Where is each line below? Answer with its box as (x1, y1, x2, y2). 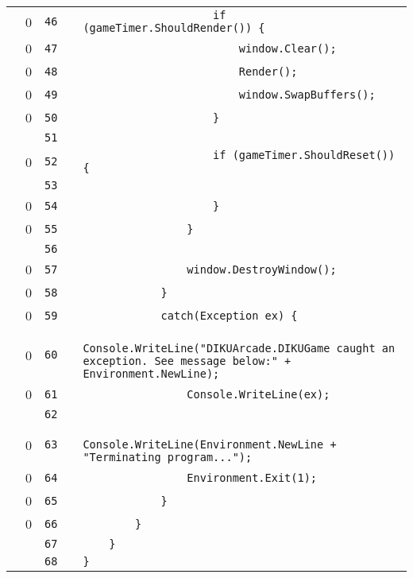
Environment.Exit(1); (187, 471, 318, 484)
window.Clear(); (238, 41, 337, 55)
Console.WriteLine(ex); (187, 387, 330, 401)
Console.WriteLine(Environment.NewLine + (83, 438, 337, 451)
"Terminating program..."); (83, 451, 253, 464)
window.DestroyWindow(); (187, 262, 337, 276)
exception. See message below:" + (83, 355, 291, 367)
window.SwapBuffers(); (238, 87, 376, 101)
